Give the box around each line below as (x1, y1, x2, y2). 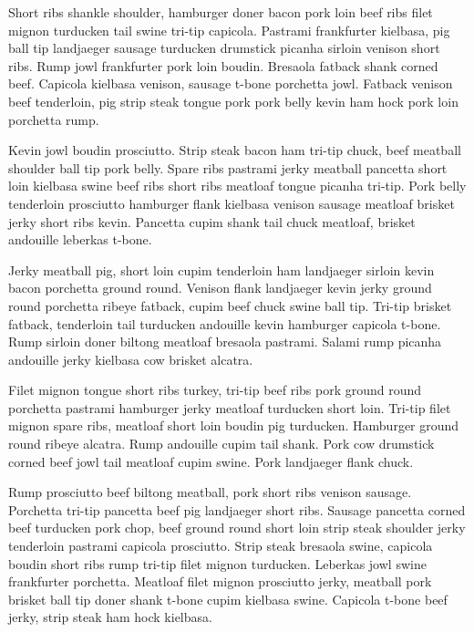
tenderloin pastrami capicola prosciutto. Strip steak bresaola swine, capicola (8, 536, 433, 555)
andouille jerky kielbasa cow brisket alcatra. (8, 349, 253, 368)
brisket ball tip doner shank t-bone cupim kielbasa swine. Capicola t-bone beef (8, 589, 448, 608)
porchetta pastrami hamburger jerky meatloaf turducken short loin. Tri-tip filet (8, 398, 451, 417)
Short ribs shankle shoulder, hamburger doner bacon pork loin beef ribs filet (8, 3, 433, 21)
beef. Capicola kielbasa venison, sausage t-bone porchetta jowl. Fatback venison (8, 74, 453, 93)
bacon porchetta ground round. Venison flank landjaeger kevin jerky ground (8, 278, 432, 297)
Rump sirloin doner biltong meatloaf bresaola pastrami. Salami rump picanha (8, 332, 442, 351)
